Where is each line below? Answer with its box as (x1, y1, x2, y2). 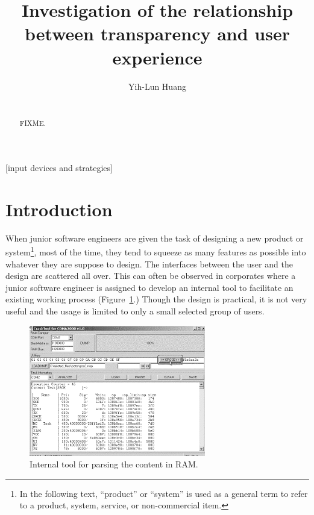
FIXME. (19, 118, 46, 128)
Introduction (5, 196, 113, 221)
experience (112, 45, 203, 69)
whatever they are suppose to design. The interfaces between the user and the (5, 257, 293, 270)
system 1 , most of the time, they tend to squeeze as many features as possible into (5, 244, 306, 258)
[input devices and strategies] (5, 161, 113, 174)
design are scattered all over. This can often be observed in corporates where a (5, 269, 296, 282)
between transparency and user (25, 21, 290, 46)
